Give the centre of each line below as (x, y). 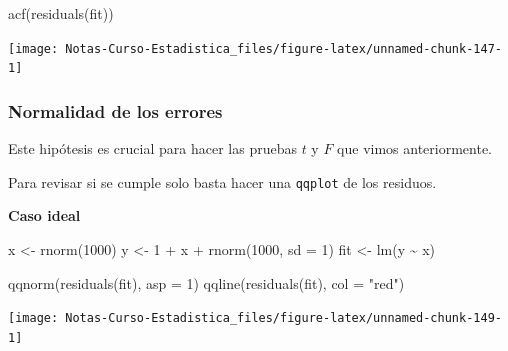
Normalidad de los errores (115, 110)
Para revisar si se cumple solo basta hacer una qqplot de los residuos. (222, 181)
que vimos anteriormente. (415, 148)
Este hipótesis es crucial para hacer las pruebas (152, 148)
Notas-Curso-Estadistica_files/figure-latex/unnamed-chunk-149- (283, 318)
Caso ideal (44, 215)
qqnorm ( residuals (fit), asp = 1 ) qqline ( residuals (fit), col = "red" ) (206, 282)
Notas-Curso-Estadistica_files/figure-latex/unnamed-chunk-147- (283, 48)
